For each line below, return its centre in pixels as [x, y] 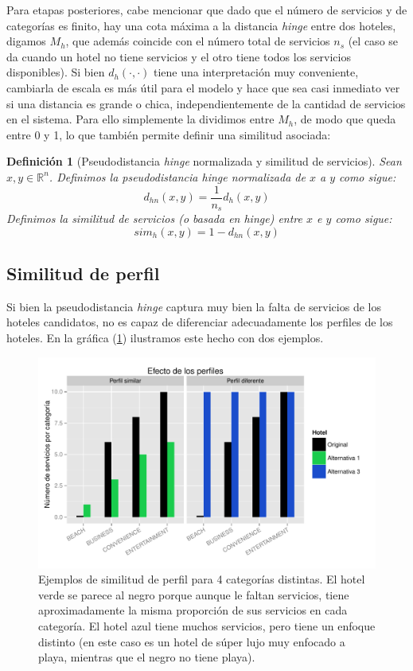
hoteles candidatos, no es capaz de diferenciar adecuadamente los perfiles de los [200, 322]
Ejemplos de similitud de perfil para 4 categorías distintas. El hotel [202, 579]
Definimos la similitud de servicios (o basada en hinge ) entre [154, 218]
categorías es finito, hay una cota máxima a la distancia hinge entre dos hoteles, [201, 25]
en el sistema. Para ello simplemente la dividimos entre [140, 119]
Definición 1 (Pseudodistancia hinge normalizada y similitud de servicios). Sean [204, 161]
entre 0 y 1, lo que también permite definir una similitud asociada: [169, 134]
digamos [26, 41]
